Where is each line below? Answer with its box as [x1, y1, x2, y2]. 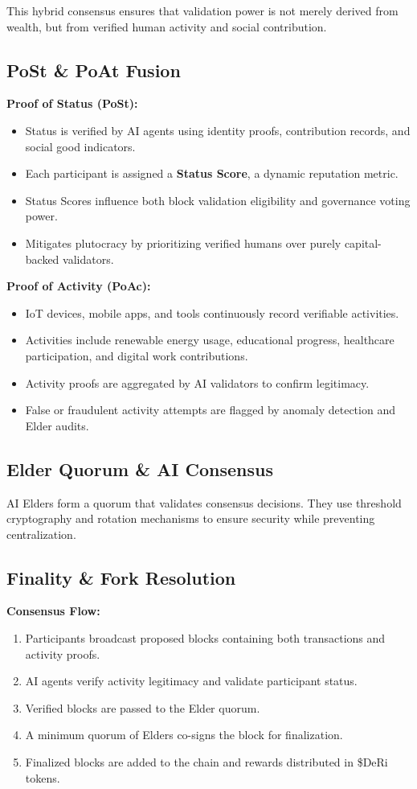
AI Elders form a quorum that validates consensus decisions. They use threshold [6, 494, 402, 511]
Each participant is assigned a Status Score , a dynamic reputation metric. [25, 165, 399, 182]
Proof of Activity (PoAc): [6, 277, 151, 294]
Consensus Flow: [6, 602, 100, 619]
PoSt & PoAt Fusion [6, 57, 181, 82]
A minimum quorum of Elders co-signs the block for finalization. [25, 726, 343, 743]
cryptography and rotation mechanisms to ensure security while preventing [6, 510, 375, 527]
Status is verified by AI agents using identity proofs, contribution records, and [25, 121, 411, 138]
